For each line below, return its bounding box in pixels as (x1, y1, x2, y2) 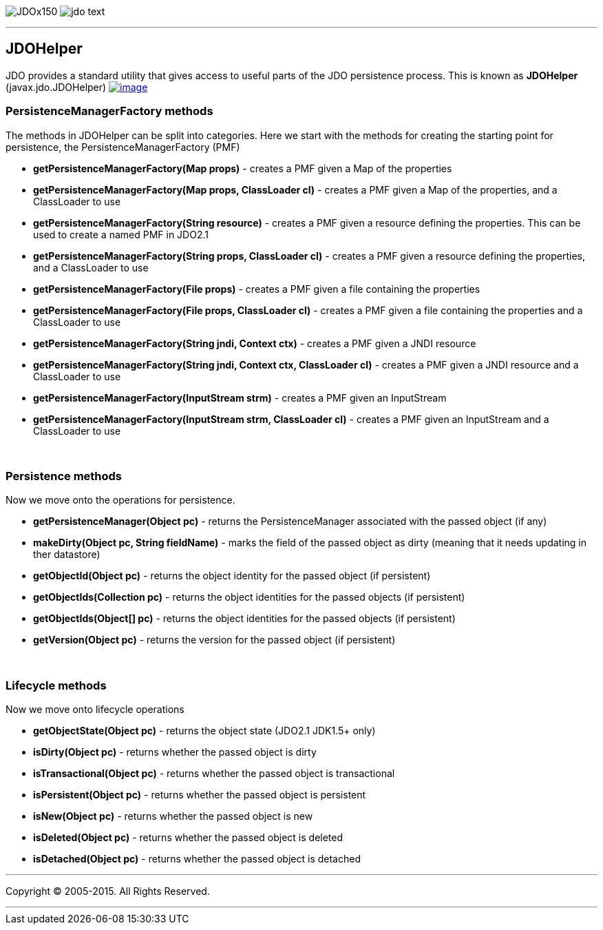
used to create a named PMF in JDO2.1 (33, 228, 209, 240)
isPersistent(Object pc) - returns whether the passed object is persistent (33, 789, 366, 801)
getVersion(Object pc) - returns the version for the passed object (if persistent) (33, 634, 396, 646)
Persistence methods (6, 468, 123, 483)
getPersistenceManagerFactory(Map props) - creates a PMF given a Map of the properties (33, 162, 452, 174)
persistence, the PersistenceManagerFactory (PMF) (6, 141, 240, 153)
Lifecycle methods (6, 678, 107, 692)
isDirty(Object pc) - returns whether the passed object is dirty (33, 746, 317, 758)
